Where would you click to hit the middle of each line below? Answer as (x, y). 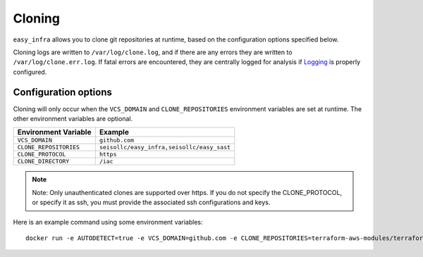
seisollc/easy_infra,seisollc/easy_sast (165, 148)
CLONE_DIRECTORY (43, 162)
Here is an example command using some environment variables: (108, 222)
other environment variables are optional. (73, 119)
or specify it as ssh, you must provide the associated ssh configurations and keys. (151, 202)
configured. (30, 72)
